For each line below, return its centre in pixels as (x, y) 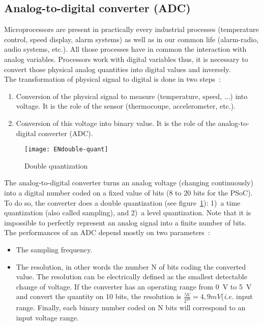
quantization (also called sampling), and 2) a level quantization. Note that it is (128, 213)
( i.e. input (237, 296)
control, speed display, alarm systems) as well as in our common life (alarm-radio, (131, 39)
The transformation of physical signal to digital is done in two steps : (112, 79)
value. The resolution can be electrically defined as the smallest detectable (131, 276)
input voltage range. (47, 317)
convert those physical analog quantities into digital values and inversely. (118, 69)
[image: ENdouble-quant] (66, 150)
